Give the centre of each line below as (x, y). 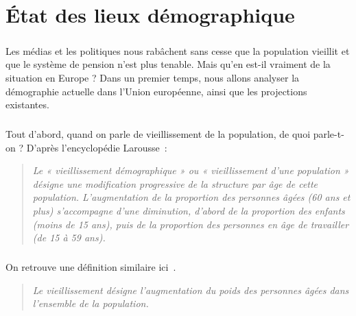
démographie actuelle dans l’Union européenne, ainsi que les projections (156, 91)
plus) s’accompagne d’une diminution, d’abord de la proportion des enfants (189, 211)
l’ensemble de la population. (91, 303)
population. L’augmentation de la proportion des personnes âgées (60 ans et (191, 197)
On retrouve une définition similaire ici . (91, 267)
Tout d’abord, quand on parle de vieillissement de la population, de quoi (158, 134)
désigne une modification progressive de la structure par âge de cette (175, 183)
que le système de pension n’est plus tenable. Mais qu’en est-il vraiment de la (168, 64)
